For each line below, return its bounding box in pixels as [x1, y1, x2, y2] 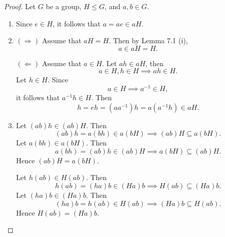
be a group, [46, 1, 81, 11]
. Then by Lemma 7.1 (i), [109, 35, 188, 46]
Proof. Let [4, 1, 36, 11]
